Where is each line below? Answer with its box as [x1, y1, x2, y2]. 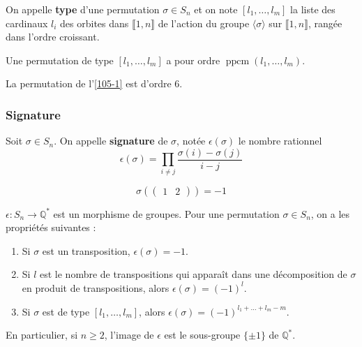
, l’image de [104, 327, 154, 342]
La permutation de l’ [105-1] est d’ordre [6, 76, 172, 91]
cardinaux [6, 15, 48, 30]
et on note [194, 2, 238, 16]
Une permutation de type [6, 52, 114, 67]
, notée [176, 133, 206, 148]
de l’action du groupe [158, 15, 250, 30]
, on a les [310, 206, 350, 221]
